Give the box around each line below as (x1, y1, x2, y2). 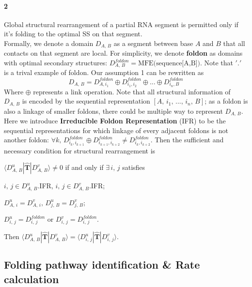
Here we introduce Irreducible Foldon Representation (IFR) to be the (4, 116, 226, 126)
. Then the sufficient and (150, 135, 224, 145)
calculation (4, 271, 59, 286)
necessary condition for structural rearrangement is (4, 145, 156, 155)
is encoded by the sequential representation (22, 96, 150, 106)
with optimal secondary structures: (4, 58, 108, 68)
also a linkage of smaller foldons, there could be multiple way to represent (4, 106, 223, 116)
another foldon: (4, 135, 49, 145)
